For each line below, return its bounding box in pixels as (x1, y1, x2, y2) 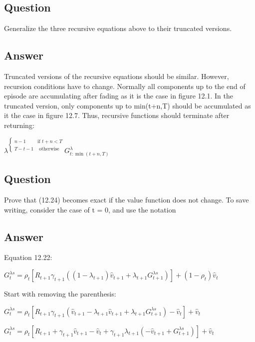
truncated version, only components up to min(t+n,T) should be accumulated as (4, 100, 251, 110)
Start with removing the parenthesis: (4, 288, 116, 299)
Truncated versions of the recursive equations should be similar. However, (4, 71, 229, 81)
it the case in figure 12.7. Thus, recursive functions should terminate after (4, 110, 230, 120)
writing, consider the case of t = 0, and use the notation (4, 204, 176, 214)
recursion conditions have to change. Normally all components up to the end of (4, 80, 246, 91)
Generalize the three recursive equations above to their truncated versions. (4, 23, 232, 33)
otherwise (39, 146, 59, 151)
